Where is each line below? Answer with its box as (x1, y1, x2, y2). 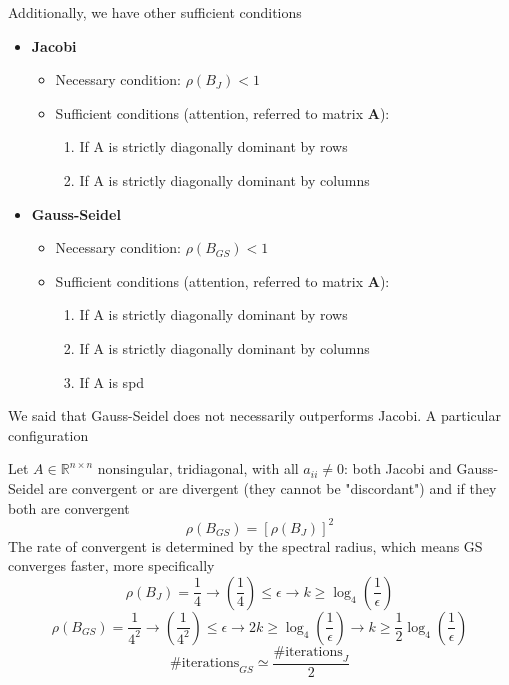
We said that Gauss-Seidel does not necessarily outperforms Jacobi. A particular (8, 405, 501, 426)
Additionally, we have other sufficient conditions (8, 2, 302, 22)
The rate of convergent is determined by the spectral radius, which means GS (8, 535, 483, 556)
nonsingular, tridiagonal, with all (97, 458, 299, 479)
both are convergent (8, 497, 130, 518)
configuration (8, 424, 89, 445)
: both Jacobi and (343, 458, 452, 479)
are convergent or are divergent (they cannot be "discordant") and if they (48, 477, 497, 498)
